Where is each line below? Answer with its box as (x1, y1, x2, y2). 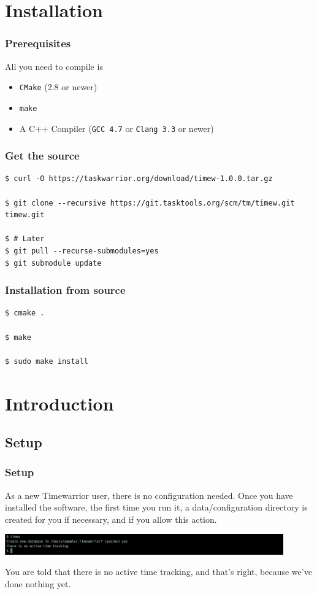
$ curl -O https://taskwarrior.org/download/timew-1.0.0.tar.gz (5, 174, 273, 183)
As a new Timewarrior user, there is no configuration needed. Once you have (5, 488, 293, 501)
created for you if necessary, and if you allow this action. (5, 512, 217, 525)
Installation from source (5, 282, 126, 298)
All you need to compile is (5, 60, 103, 72)
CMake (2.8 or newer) (19, 80, 97, 93)
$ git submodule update (5, 258, 102, 268)
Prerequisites (5, 36, 71, 51)
